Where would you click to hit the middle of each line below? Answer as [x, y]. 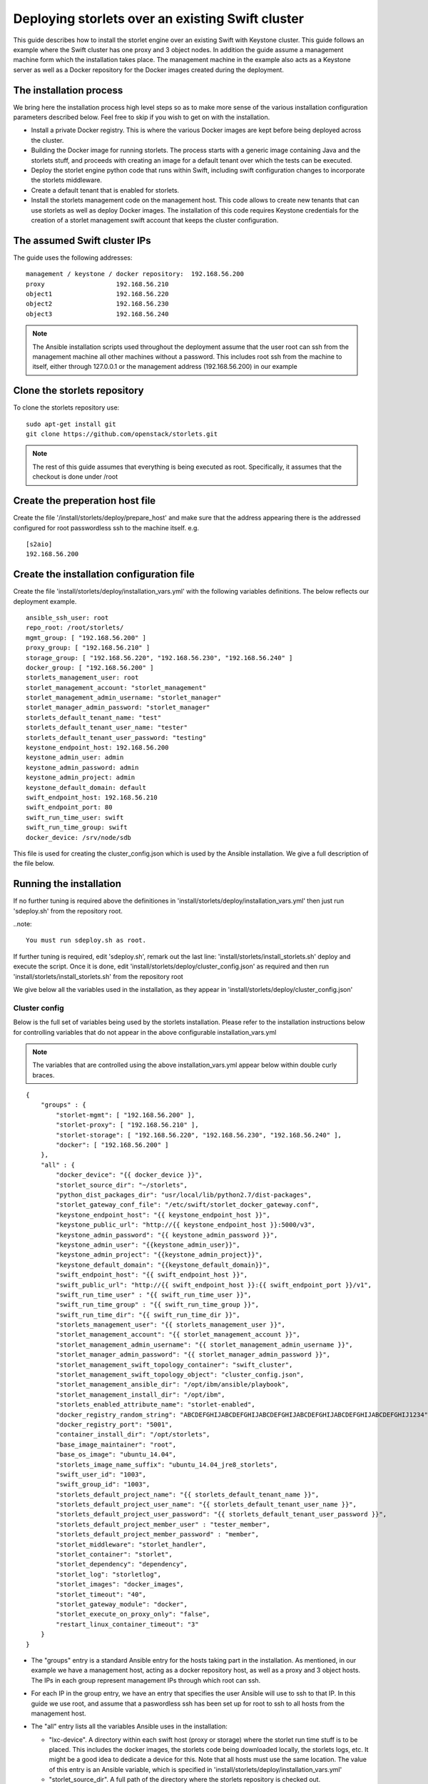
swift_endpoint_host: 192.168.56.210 [92, 797]
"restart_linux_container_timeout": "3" [127, 1624]
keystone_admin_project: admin [81, 777]
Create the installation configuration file [104, 574]
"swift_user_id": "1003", [101, 1474]
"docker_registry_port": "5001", [114, 1424]
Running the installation [67, 884]
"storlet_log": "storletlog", [109, 1574]
